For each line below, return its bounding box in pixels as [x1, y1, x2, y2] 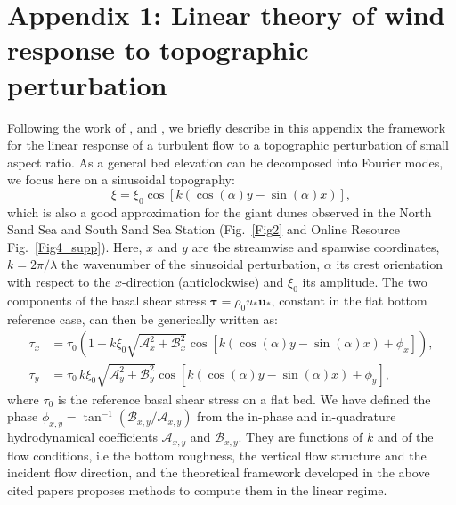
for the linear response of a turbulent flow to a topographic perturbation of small [7, 135, 450, 154]
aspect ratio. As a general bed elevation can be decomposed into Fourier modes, [7, 152, 444, 171]
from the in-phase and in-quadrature [197, 407, 396, 426]
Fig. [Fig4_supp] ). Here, [7, 237, 142, 256]
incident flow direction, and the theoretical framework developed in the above [7, 463, 430, 482]
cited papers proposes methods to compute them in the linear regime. [7, 480, 387, 499]
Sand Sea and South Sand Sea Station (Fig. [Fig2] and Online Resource [7, 220, 401, 239]
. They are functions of [238, 428, 363, 446]
